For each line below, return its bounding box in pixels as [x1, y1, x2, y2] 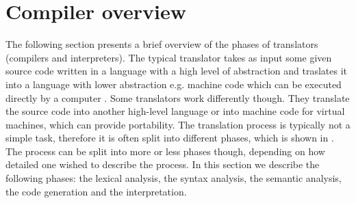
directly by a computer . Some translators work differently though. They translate [5, 90, 350, 105]
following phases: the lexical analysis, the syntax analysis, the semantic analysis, [5, 171, 342, 185]
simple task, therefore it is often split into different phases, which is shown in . [5, 131, 334, 145]
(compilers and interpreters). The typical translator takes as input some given [5, 50, 332, 64]
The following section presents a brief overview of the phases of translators [5, 37, 318, 51]
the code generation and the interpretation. [5, 184, 187, 198]
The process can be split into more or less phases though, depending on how [5, 144, 325, 158]
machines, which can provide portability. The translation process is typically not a [5, 117, 351, 131]
